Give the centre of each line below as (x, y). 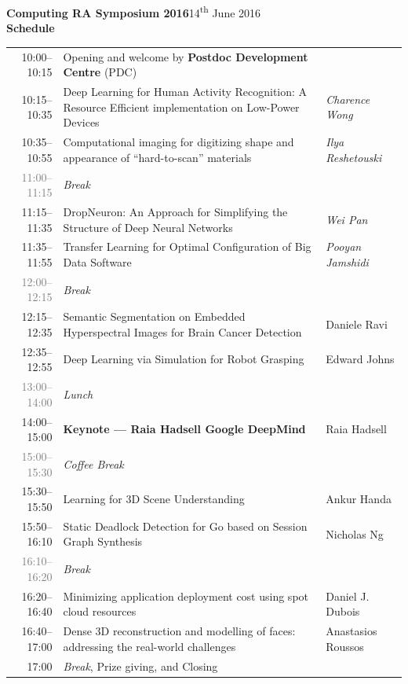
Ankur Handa (359, 499)
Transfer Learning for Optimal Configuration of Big (187, 246)
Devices (81, 122)
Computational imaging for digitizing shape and (178, 142)
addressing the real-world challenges (149, 646)
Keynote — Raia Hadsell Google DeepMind (184, 429)
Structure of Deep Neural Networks (148, 227)
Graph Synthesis (103, 541)
